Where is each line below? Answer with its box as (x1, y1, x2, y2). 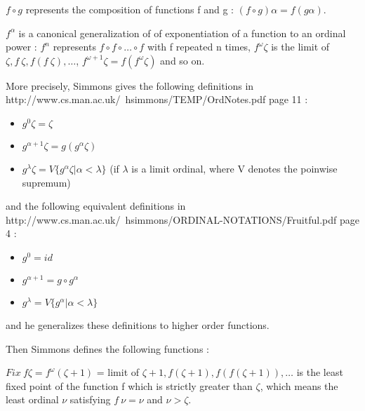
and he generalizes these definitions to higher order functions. (6, 317, 270, 332)
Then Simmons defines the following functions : (6, 341, 209, 356)
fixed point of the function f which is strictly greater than (6, 378, 253, 393)
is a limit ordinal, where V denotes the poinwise (131, 161, 338, 175)
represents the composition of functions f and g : (25, 2, 234, 16)
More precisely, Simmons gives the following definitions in (6, 78, 254, 93)
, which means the (260, 378, 338, 393)
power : (6, 39, 37, 54)
